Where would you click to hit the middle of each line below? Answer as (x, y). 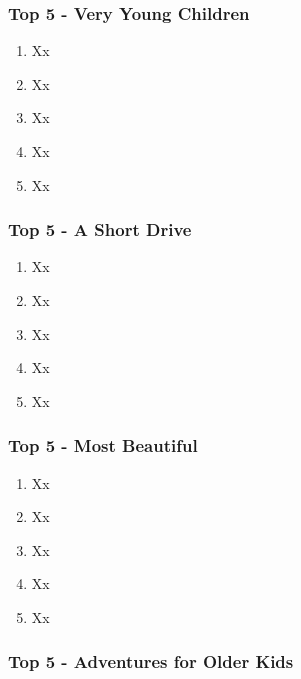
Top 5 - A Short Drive (100, 229)
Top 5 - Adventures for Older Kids (151, 661)
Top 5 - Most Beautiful (103, 445)
